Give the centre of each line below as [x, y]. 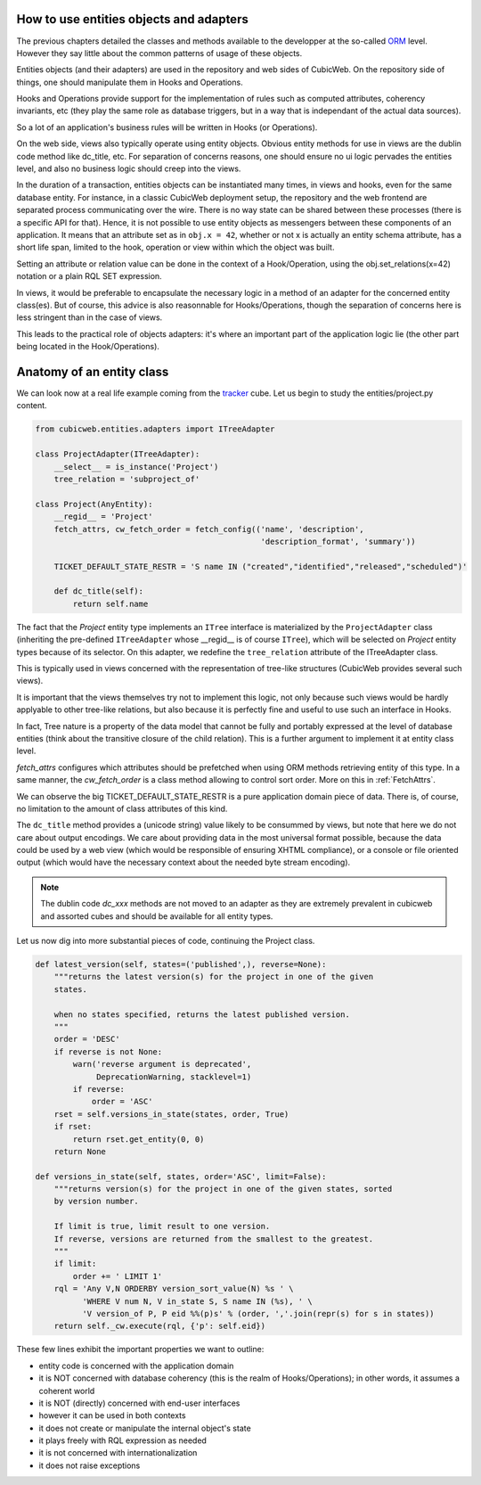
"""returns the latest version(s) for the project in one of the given [214, 977]
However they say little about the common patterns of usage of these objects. [159, 53]
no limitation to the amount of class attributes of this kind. [122, 808]
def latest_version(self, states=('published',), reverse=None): [181, 964]
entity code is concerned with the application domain [136, 1366]
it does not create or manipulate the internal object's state [145, 1428]
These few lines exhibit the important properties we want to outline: [140, 1350]
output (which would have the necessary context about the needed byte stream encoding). [183, 862]
